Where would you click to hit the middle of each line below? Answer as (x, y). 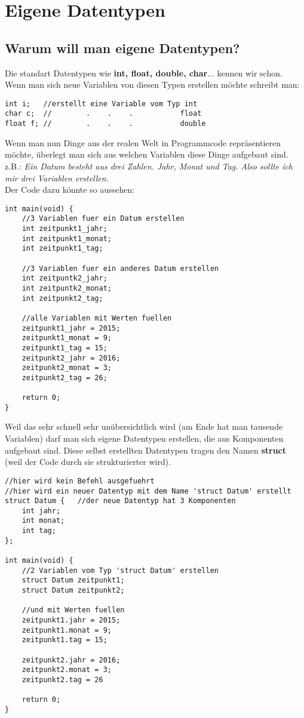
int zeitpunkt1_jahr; (65, 229)
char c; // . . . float (103, 114)
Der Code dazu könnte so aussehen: (70, 189)
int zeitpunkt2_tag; (62, 298)
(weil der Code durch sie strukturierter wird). (88, 462)
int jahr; (41, 511)
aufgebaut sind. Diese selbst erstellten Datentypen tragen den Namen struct (146, 450)
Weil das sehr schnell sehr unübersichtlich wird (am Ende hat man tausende (144, 426)
